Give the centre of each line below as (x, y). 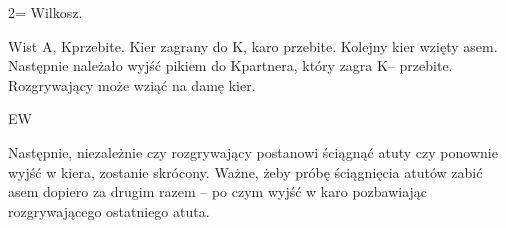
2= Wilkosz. (45, 12)
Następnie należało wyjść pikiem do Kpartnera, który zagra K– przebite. (230, 65)
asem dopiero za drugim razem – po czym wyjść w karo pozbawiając (218, 191)
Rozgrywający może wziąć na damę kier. (132, 84)
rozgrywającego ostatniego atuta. (109, 210)
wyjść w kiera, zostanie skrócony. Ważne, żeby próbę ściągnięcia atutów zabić (245, 171)
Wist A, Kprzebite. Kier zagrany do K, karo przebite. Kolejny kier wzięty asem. (253, 45)
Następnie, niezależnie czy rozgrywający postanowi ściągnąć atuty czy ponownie (253, 151)
